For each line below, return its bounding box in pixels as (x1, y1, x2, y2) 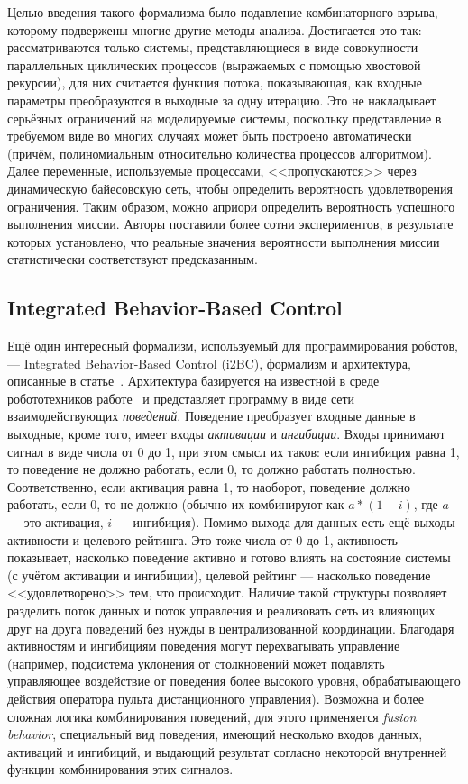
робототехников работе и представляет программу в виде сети (7, 388, 355, 407)
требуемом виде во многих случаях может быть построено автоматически (7, 126, 412, 145)
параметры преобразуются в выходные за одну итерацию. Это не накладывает (7, 90, 436, 109)
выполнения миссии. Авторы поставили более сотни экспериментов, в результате (7, 214, 454, 233)
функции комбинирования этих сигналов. (7, 760, 234, 779)
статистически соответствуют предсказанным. (7, 250, 258, 269)
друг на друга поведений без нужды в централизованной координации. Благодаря (7, 618, 454, 637)
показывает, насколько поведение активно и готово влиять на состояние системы (7, 548, 451, 567)
